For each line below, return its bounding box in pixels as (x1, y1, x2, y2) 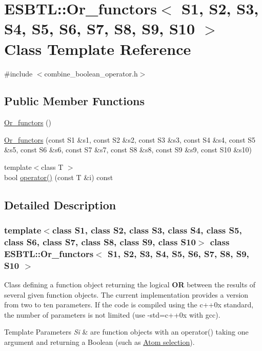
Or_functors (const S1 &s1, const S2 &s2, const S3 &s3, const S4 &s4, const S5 (4, 134, 256, 145)
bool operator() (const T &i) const (4, 171, 113, 182)
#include (4, 68, 33, 79)
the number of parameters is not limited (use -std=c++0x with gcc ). (4, 309, 220, 320)
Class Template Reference (4, 38, 191, 59)
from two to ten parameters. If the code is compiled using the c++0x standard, (4, 299, 254, 310)
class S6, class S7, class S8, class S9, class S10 (4, 235, 196, 248)
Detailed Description (4, 197, 116, 212)
